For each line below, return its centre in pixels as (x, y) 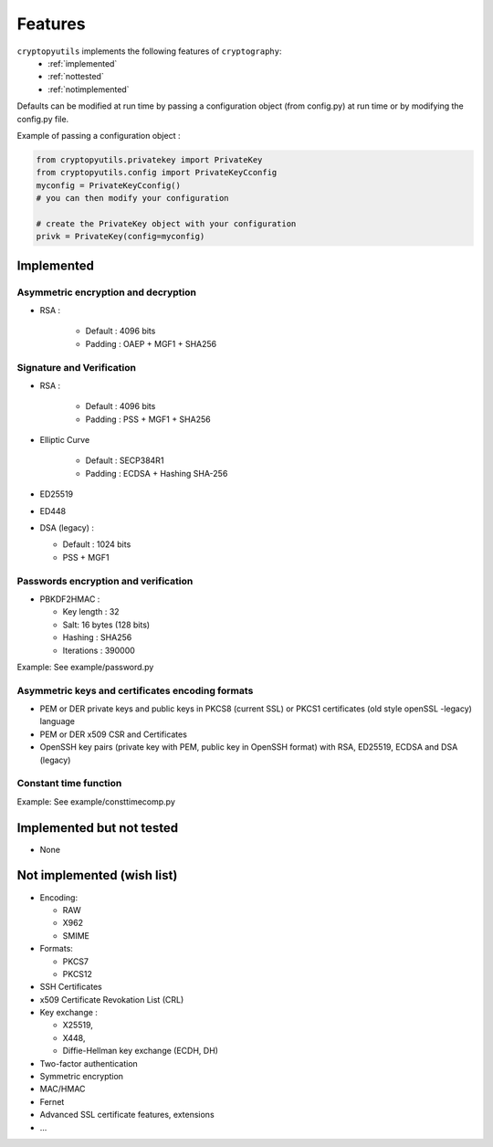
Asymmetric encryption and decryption (106, 292)
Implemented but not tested (98, 828)
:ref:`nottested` (76, 77)
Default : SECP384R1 (125, 460)
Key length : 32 (91, 612)
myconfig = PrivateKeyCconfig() (109, 185)
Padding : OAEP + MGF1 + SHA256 (151, 343)
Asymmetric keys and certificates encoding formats (135, 690)
